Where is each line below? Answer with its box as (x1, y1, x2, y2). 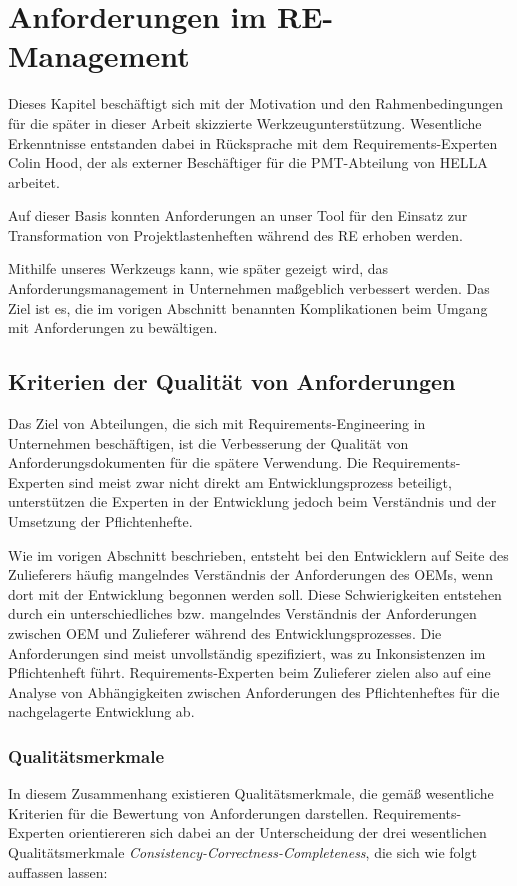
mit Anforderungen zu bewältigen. (8, 317, 218, 338)
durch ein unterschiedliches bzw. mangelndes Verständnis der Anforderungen (8, 603, 477, 624)
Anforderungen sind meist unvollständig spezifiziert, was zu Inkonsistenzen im (8, 642, 486, 663)
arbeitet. (8, 171, 60, 192)
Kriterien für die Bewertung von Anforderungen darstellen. (8, 802, 369, 823)
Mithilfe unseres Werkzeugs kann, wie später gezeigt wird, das (8, 258, 389, 279)
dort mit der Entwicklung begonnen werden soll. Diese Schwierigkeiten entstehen (8, 583, 502, 604)
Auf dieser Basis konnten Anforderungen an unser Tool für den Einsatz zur (8, 205, 468, 226)
